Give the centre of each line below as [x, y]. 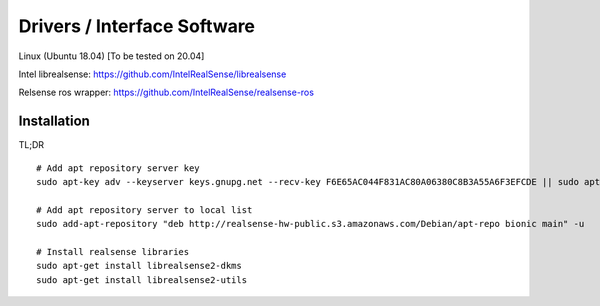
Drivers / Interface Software [136, 26]
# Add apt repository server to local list [144, 209]
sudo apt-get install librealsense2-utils [142, 279]
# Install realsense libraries [113, 251]
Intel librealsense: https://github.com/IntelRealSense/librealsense [152, 74]
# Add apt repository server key [118, 168]
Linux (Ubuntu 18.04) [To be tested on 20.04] [111, 56]
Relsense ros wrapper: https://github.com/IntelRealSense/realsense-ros [166, 92]
